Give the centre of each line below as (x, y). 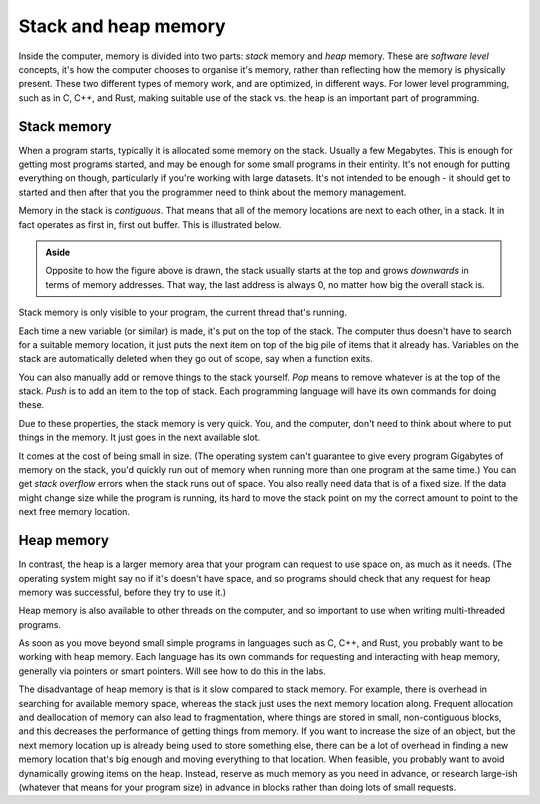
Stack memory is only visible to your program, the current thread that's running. (182, 312)
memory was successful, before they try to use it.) (122, 592)
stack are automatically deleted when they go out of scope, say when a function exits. (196, 359)
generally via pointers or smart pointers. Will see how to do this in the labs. (172, 671)
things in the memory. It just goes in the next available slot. (139, 437)
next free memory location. (74, 512)
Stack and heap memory (122, 26)
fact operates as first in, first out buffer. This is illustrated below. (150, 224)
